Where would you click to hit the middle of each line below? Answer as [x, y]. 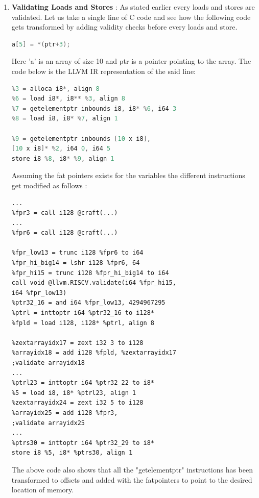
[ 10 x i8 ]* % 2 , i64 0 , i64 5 [61, 149]
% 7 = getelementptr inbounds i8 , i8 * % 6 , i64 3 [94, 108]
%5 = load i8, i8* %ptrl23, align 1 [74, 393]
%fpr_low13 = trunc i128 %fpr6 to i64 [77, 253]
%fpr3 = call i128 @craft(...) [65, 213]
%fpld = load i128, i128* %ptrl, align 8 [83, 323]
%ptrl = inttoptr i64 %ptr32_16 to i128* [83, 313]
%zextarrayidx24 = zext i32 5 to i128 [77, 403]
